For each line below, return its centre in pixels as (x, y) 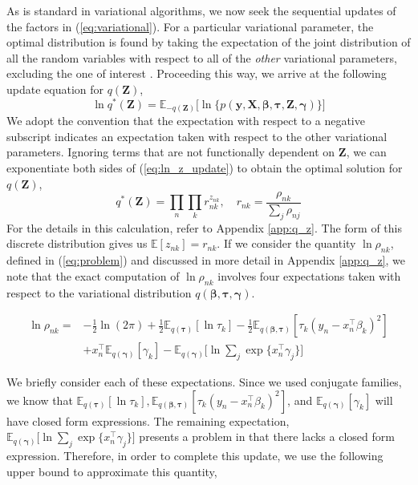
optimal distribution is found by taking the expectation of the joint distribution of (209, 42)
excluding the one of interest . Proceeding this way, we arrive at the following (197, 73)
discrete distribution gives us (77, 243)
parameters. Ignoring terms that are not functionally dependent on (171, 152)
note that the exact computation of (93, 275)
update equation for (55, 89)
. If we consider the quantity (286, 243)
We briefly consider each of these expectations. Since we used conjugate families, (204, 381)
